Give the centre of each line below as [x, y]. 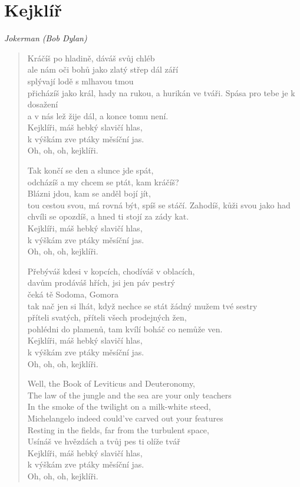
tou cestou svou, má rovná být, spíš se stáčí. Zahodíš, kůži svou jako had [159, 205]
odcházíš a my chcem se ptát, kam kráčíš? [103, 182]
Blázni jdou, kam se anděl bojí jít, [89, 193]
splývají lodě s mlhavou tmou [80, 81]
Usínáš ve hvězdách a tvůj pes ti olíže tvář [104, 441]
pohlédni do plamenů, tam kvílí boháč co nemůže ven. [125, 329]
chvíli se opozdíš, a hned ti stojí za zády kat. [108, 216]
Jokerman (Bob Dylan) [46, 38]
